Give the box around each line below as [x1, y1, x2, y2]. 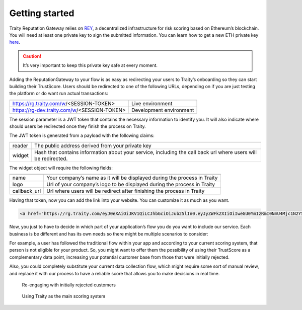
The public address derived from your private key [34, 142, 152, 149]
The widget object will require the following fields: [9, 165, 113, 171]
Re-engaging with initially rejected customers [22, 282, 116, 288]
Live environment [131, 100, 173, 107]
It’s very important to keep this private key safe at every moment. [23, 62, 158, 68]
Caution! [23, 53, 42, 59]
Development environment [131, 106, 194, 113]
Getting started [9, 8, 74, 19]
